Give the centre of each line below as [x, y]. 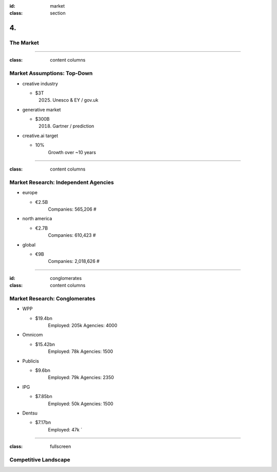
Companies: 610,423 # [72, 235]
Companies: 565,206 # [72, 209]
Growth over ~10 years [72, 152]
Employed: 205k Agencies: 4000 [83, 325]
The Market [24, 43]
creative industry [40, 83]
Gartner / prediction [73, 126]
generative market [42, 109]
